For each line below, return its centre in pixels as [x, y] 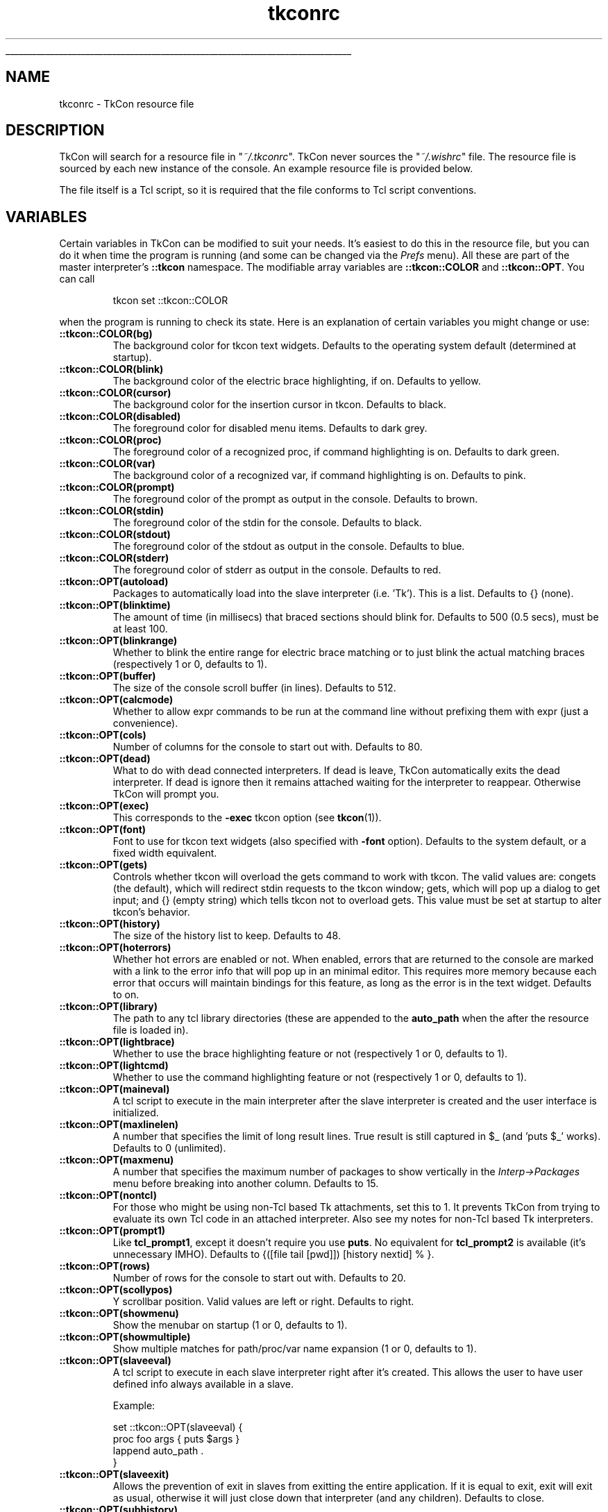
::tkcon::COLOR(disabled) [120, 417]
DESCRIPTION [55, 131]
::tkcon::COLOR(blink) [111, 369]
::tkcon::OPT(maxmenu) [117, 1160]
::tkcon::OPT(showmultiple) [125, 1337]
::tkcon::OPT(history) [110, 924]
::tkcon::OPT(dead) [105, 759]
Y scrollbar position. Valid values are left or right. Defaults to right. [263, 1302]
